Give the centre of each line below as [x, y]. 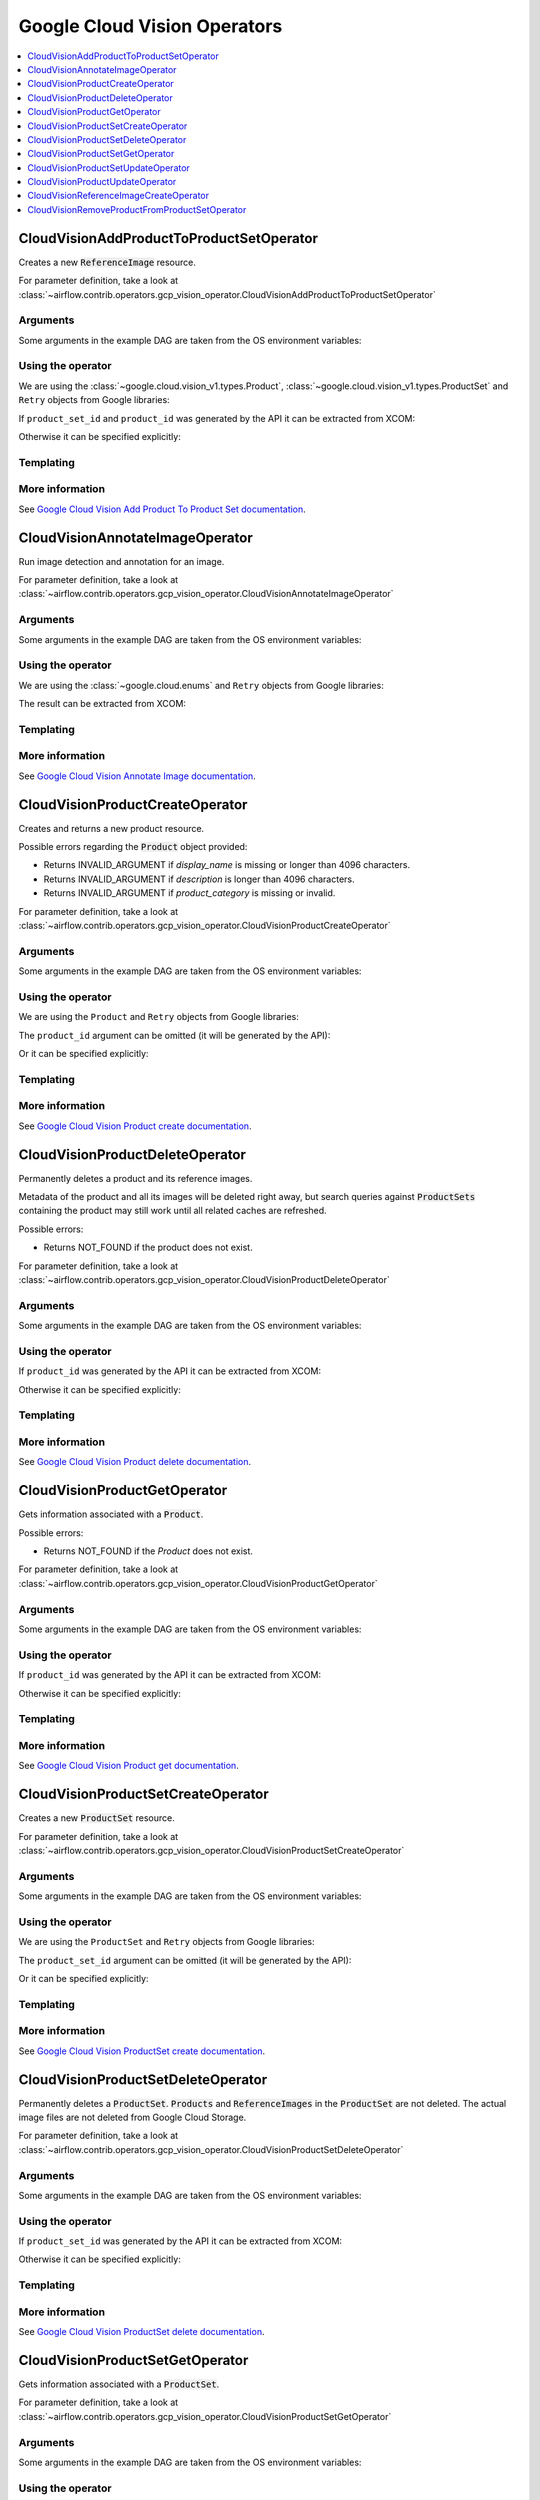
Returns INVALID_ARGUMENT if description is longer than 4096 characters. [199, 879]
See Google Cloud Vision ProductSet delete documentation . [141, 2332]
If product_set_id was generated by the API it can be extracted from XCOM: [180, 2241]
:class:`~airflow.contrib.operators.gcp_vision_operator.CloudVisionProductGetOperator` [198, 1583]
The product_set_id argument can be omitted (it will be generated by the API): [185, 1960]
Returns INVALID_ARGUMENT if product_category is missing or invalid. [189, 893]
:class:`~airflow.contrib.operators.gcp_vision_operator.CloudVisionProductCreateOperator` [205, 925]
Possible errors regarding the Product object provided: [133, 847]
